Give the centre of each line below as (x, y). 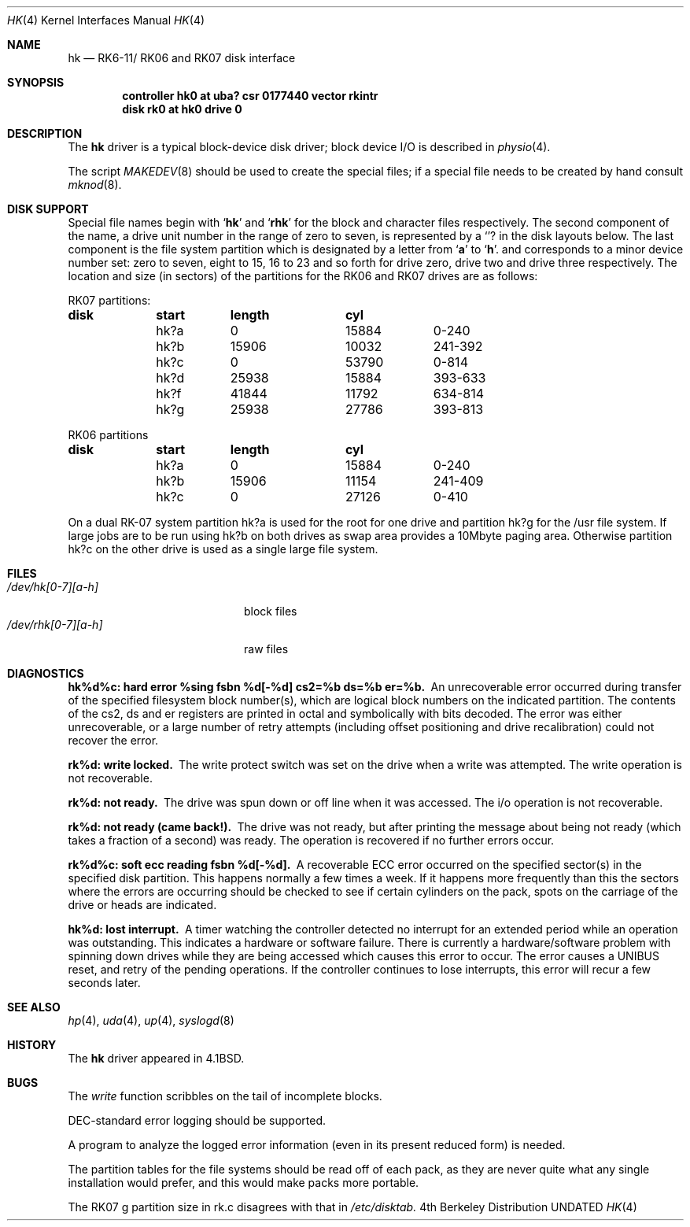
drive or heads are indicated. (142, 905)
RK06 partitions (108, 435)
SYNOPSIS (36, 82)
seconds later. (104, 983)
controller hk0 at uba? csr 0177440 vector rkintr (250, 96)
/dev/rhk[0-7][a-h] (55, 625)
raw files (266, 649)
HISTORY (32, 1045)
